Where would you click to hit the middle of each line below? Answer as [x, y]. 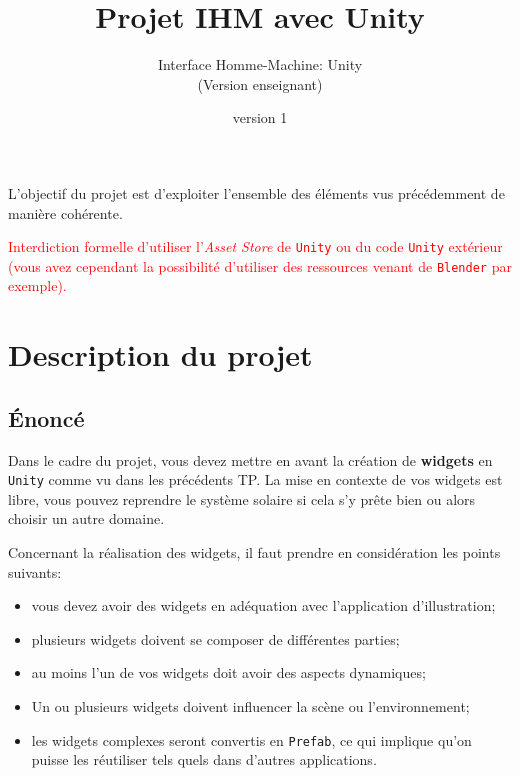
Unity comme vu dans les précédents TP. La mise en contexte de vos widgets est [255, 479]
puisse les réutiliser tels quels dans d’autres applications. [204, 759]
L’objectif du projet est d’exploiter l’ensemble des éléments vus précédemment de [256, 192]
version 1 [260, 117]
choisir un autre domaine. [86, 518]
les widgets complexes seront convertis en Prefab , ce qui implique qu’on [251, 739]
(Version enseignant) [260, 83]
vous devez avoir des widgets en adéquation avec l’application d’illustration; [263, 605]
